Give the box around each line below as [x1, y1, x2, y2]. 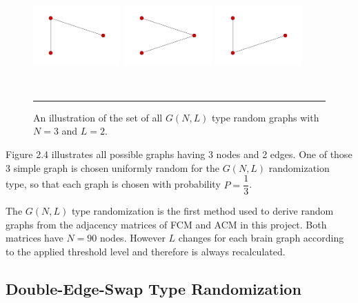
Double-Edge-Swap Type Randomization [6, 277, 301, 299]
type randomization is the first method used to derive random [71, 204, 334, 218]
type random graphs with [212, 110, 319, 124]
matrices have [6, 231, 63, 245]
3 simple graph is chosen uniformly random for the [6, 160, 219, 175]
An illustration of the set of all [33, 110, 163, 124]
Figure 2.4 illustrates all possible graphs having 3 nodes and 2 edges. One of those [6, 146, 352, 161]
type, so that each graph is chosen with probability [6, 177, 221, 191]
